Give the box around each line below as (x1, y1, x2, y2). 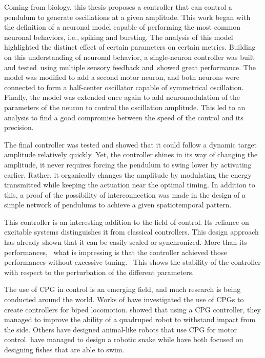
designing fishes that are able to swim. (4, 344, 125, 354)
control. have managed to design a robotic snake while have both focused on (4, 334, 243, 345)
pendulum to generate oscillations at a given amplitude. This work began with (4, 11, 251, 22)
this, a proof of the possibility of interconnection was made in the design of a (4, 189, 246, 200)
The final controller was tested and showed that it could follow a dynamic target (4, 139, 257, 150)
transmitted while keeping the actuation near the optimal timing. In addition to (4, 179, 255, 190)
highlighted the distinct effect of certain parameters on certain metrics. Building (4, 41, 256, 52)
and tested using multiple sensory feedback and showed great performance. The (4, 61, 256, 72)
